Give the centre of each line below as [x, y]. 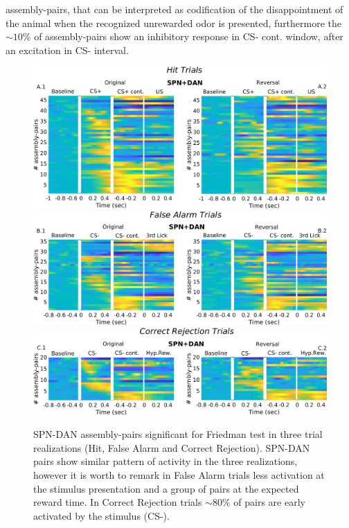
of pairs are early [269, 502]
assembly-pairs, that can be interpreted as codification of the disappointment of [174, 9]
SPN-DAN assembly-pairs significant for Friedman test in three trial [178, 434]
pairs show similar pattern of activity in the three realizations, [165, 461]
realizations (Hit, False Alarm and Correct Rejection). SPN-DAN [172, 447]
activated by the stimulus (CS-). [101, 515]
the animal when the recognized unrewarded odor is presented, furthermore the [174, 23]
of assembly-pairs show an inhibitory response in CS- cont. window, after [189, 36]
